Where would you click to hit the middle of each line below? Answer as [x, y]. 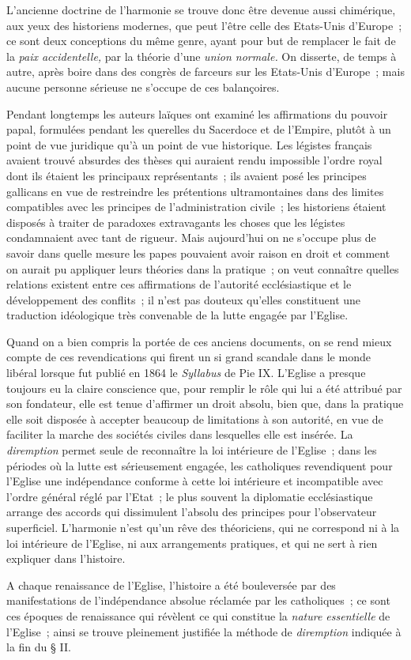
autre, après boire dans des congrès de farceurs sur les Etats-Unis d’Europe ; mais [205, 72]
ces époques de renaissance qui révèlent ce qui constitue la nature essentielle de [198, 615]
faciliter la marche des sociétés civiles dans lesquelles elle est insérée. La [180, 434]
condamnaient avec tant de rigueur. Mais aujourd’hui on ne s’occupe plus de [191, 238]
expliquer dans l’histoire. [66, 558]
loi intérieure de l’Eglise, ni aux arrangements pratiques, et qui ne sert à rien [192, 543]
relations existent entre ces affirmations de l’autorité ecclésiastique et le [179, 284]
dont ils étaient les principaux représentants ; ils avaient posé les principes [187, 175]
